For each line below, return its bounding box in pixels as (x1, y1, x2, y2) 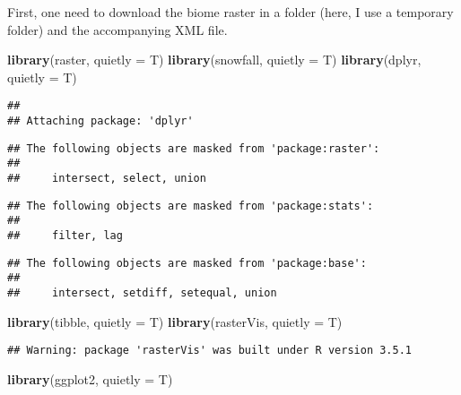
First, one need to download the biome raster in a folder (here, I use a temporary (7, 3, 454, 21)
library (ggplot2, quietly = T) (7, 369, 173, 388)
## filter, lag (7, 228, 123, 242)
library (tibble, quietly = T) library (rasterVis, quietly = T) (7, 312, 343, 331)
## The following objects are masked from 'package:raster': (7, 142, 380, 155)
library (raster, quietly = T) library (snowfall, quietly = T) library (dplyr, (7, 50, 422, 69)
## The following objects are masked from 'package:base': (7, 256, 367, 270)
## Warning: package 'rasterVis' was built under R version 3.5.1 (7, 344, 413, 357)
